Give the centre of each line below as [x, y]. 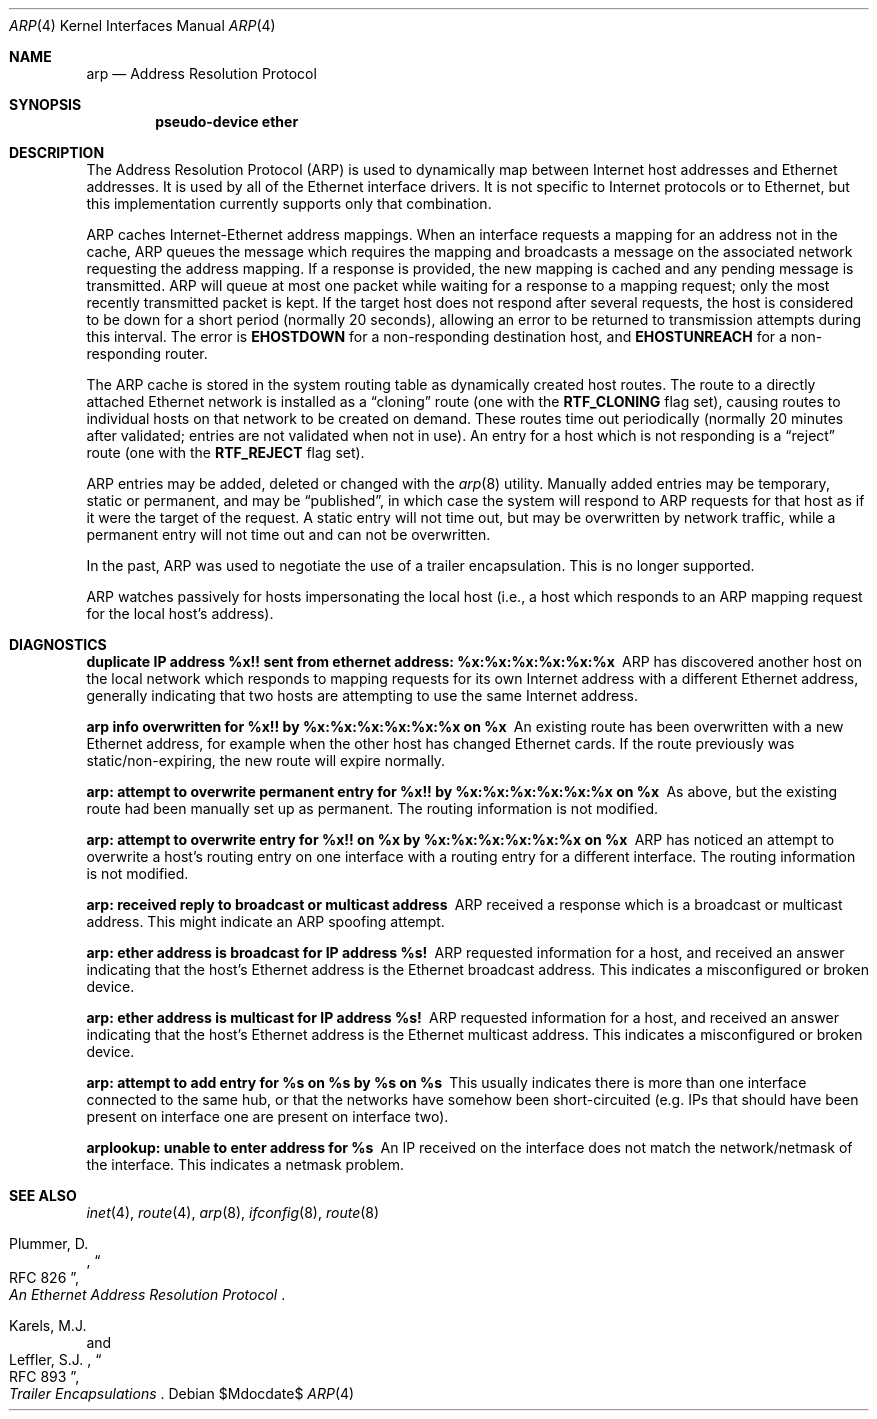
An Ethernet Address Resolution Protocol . [147, 1294]
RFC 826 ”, [44, 1277]
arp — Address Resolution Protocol [201, 73]
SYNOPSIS [45, 104]
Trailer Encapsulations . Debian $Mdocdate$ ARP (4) [182, 1393]
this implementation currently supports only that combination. [289, 203]
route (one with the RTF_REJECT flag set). [225, 452]
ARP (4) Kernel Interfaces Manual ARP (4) [142, 25]
